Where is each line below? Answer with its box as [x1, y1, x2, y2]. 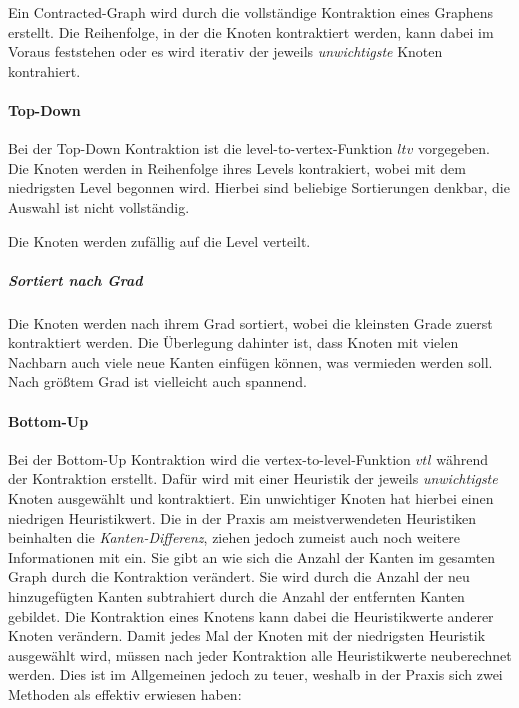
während [436, 448, 489, 469]
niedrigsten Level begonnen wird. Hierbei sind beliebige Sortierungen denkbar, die [8, 177, 510, 198]
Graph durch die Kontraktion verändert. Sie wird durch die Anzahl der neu [8, 566, 470, 587]
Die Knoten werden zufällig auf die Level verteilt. [8, 230, 311, 251]
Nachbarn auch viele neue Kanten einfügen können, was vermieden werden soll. [8, 351, 493, 372]
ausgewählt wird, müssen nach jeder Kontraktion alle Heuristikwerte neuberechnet [8, 644, 512, 665]
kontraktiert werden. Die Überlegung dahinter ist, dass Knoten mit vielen [8, 332, 459, 353]
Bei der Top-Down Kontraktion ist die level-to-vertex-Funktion [8, 138, 393, 159]
